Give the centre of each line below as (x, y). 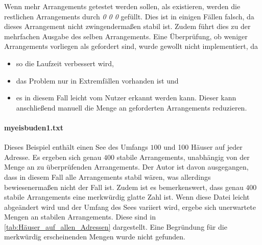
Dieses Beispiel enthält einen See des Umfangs (76, 147)
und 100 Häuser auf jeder (203, 147)
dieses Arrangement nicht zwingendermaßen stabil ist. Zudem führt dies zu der (127, 26)
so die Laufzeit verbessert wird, (65, 63)
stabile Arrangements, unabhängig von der (183, 157)
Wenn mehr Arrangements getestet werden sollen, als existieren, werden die (122, 6)
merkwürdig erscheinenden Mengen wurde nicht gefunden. (95, 237)
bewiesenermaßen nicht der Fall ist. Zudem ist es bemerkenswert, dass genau (124, 187)
